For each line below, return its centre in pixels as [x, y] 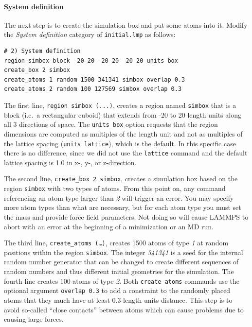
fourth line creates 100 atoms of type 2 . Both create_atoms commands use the [122, 281]
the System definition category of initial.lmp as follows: [90, 34]
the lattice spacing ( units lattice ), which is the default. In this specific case [120, 143]
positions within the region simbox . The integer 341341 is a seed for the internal [124, 252]
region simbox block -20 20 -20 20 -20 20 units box [91, 60]
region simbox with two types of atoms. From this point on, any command [115, 188]
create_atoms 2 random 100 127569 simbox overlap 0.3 [93, 89]
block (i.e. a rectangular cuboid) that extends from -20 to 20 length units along [123, 114]
